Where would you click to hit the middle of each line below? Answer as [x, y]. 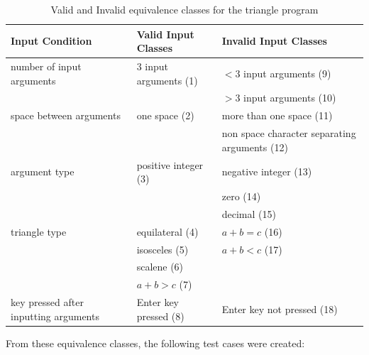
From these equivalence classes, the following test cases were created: [155, 343]
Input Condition [51, 41]
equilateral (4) [167, 231]
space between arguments [66, 115]
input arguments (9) [287, 73]
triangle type [39, 231]
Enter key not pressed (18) [280, 308]
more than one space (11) [277, 115]
